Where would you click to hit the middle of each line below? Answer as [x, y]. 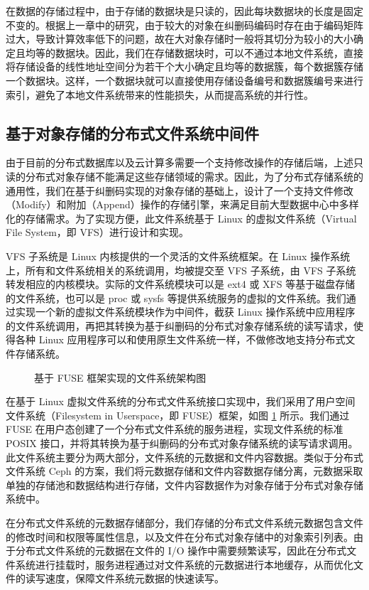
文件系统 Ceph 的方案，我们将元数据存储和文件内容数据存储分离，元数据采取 [184, 471]
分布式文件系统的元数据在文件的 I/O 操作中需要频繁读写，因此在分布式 [181, 551]
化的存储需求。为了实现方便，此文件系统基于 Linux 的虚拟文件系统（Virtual [181, 218]
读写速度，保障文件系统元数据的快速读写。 [125, 578]
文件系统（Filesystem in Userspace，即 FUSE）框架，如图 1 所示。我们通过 [178, 415]
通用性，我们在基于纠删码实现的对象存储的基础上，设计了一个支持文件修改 [180, 190]
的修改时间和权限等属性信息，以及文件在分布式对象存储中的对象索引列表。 [180, 536]
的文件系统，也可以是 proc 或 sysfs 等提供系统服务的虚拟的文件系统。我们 [176, 297]
